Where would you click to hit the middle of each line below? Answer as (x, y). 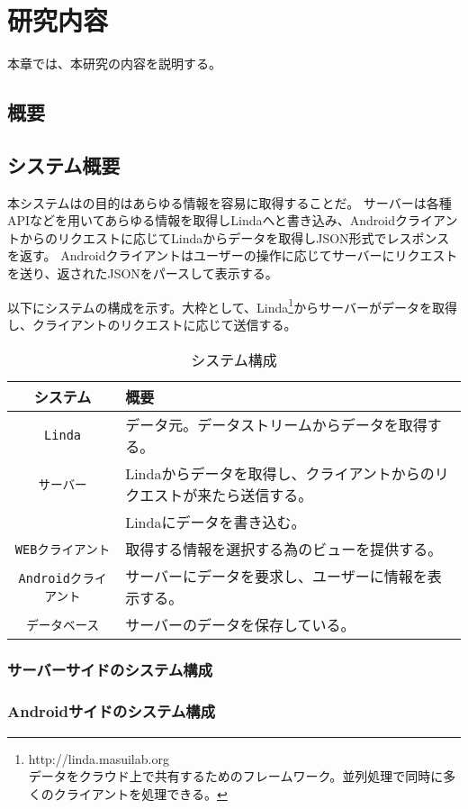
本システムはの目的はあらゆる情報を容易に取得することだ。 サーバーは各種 (229, 202)
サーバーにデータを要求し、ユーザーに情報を (276, 576)
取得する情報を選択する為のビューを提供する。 (284, 549)
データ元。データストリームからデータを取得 (276, 424)
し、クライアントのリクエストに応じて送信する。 (152, 324)
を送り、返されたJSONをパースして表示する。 (143, 273)
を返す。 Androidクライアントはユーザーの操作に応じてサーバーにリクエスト (233, 255)
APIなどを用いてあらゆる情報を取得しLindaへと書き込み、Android (201, 220)
